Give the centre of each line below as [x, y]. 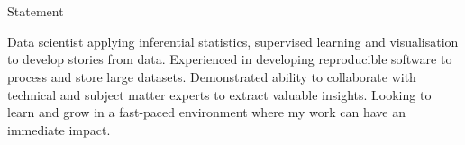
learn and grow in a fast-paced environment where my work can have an [207, 112]
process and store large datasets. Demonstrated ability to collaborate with [212, 76]
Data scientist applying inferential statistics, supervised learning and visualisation [233, 41]
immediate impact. [59, 129]
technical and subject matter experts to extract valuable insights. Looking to [219, 94]
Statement [36, 11]
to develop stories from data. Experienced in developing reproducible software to [230, 59]
